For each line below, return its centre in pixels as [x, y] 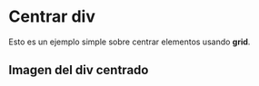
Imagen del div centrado [79, 70]
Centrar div [52, 17]
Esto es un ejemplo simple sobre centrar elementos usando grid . [129, 42]
